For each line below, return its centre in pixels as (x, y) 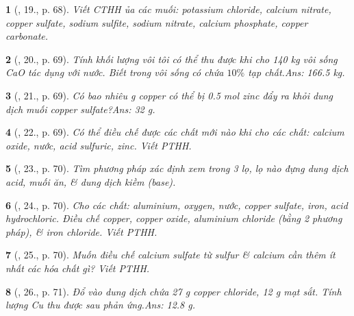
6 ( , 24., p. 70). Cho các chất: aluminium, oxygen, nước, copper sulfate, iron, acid (177, 205)
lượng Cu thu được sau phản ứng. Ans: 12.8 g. (101, 305)
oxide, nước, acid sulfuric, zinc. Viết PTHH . (99, 145)
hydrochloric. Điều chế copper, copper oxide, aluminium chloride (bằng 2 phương (174, 218)
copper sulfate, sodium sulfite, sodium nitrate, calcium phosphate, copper (157, 22)
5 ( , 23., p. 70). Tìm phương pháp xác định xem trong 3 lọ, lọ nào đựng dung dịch (177, 168)
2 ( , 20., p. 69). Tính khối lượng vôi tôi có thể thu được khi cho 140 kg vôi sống (172, 59)
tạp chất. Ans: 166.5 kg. (296, 72)
